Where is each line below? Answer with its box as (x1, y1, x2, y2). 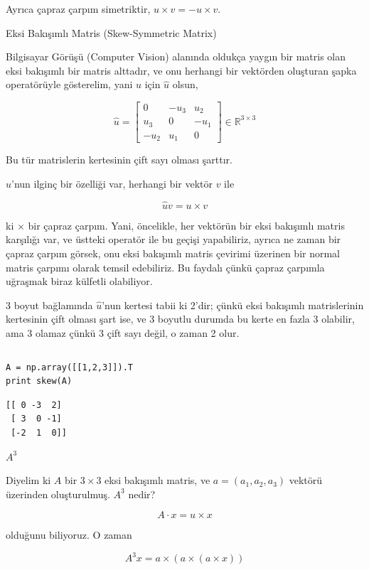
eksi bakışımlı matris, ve (105, 473, 210, 488)
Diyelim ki (6, 473, 51, 488)
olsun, (172, 77, 198, 92)
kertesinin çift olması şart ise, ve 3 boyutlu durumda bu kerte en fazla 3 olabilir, (6, 311, 355, 326)
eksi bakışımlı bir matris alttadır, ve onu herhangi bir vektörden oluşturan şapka (6, 63, 357, 77)
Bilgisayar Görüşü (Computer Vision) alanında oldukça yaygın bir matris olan (6, 49, 346, 64)
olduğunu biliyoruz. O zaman (6, 527, 132, 542)
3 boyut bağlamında (6, 297, 93, 312)
